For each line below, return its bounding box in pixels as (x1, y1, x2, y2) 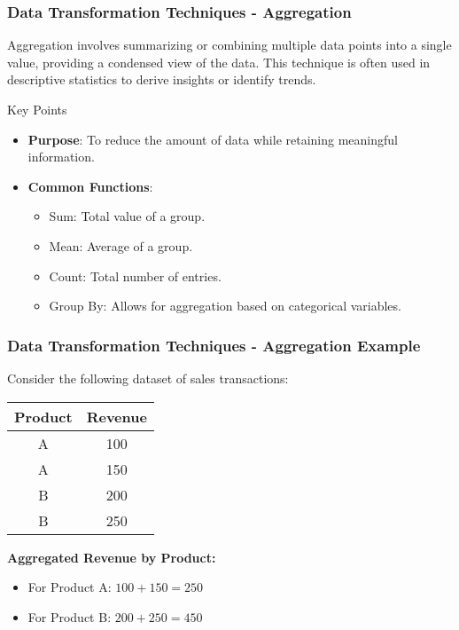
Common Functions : (27, 177, 153, 195)
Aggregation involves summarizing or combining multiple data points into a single (7, 35, 452, 54)
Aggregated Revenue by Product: (7, 547, 216, 566)
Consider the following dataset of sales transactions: (7, 368, 289, 387)
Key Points (7, 100, 67, 118)
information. (27, 147, 95, 166)
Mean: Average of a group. (49, 236, 193, 255)
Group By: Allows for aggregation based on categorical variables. (49, 296, 401, 315)
